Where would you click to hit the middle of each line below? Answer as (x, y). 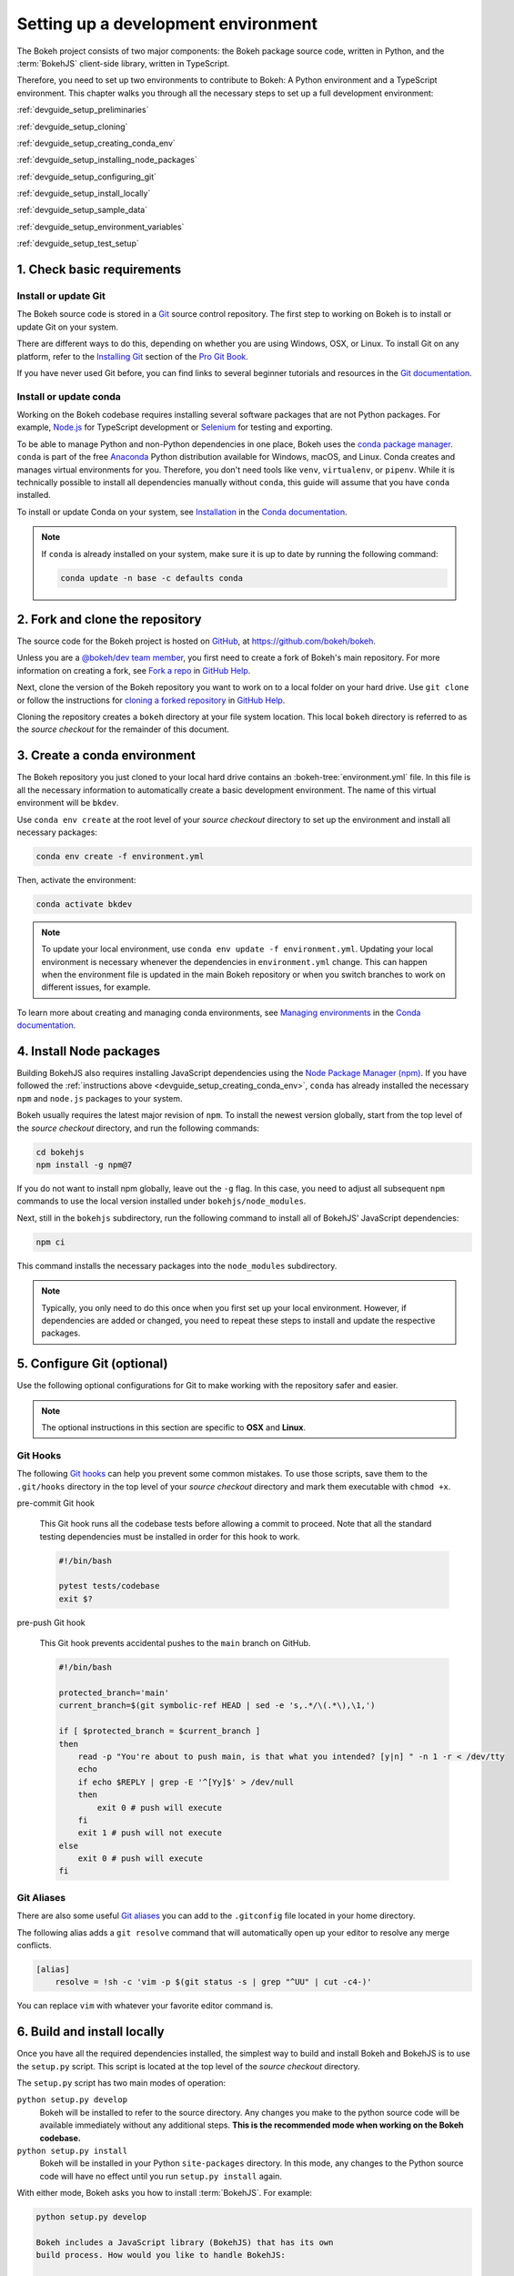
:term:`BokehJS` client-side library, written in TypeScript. (123, 63)
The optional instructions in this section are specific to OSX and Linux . (174, 1428)
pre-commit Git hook (56, 1503)
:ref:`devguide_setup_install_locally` (84, 193)
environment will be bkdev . (68, 803)
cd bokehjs (60, 1152)
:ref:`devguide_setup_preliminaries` (83, 110)
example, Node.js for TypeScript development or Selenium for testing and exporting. (175, 427)
